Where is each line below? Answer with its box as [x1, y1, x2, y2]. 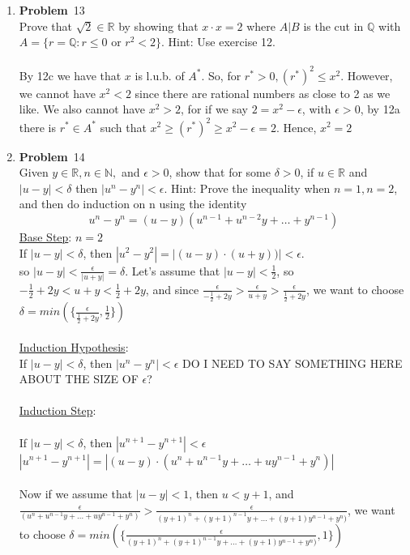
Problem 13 [19, 2, 85, 18]
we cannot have [19, 84, 96, 101]
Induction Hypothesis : [19, 338, 129, 355]
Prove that [19, 17, 72, 34]
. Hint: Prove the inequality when [164, 179, 331, 196]
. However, [340, 66, 393, 83]
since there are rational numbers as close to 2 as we [135, 84, 391, 101]
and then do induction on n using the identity [19, 195, 247, 212]
